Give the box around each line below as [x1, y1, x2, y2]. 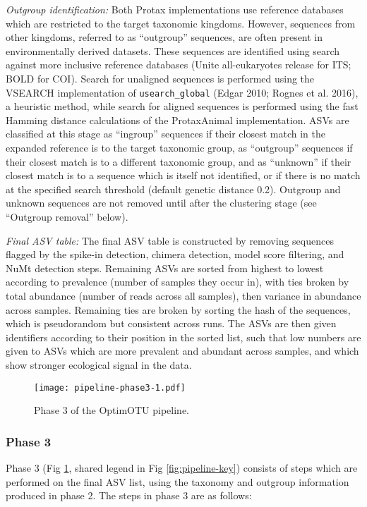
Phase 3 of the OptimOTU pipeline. [34, 403, 190, 417]
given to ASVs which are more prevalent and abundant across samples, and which [6, 343, 359, 358]
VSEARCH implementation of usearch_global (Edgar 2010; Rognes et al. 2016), [6, 85, 359, 99]
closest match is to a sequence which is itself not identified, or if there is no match [6, 168, 361, 183]
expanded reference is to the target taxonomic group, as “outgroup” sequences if [6, 140, 353, 154]
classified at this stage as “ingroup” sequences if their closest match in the [6, 126, 325, 141]
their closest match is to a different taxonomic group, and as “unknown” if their [6, 154, 351, 169]
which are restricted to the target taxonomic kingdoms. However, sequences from [6, 16, 356, 30]
